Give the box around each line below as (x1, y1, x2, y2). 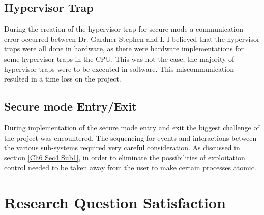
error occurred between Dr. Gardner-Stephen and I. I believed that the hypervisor (4, 33, 260, 44)
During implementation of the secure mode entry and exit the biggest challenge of (4, 122, 259, 132)
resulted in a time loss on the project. (4, 73, 121, 84)
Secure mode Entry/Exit (4, 98, 137, 114)
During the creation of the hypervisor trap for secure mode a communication (4, 23, 244, 34)
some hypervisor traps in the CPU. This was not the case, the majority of (4, 53, 234, 64)
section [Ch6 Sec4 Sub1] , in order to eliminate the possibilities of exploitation (4, 152, 245, 163)
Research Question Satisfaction (4, 192, 226, 213)
